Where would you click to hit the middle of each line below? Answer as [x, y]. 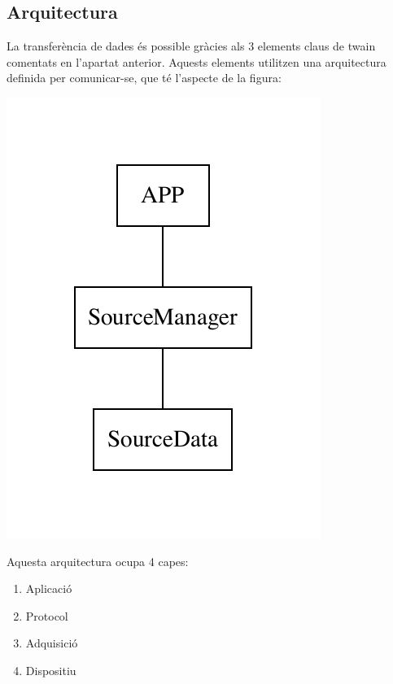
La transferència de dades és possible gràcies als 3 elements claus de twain [191, 46]
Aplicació [49, 588]
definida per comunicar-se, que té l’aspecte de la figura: [144, 78]
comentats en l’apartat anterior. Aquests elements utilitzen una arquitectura [196, 61]
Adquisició [52, 643]
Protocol [47, 615]
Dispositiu [51, 670]
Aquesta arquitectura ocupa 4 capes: [98, 561]
